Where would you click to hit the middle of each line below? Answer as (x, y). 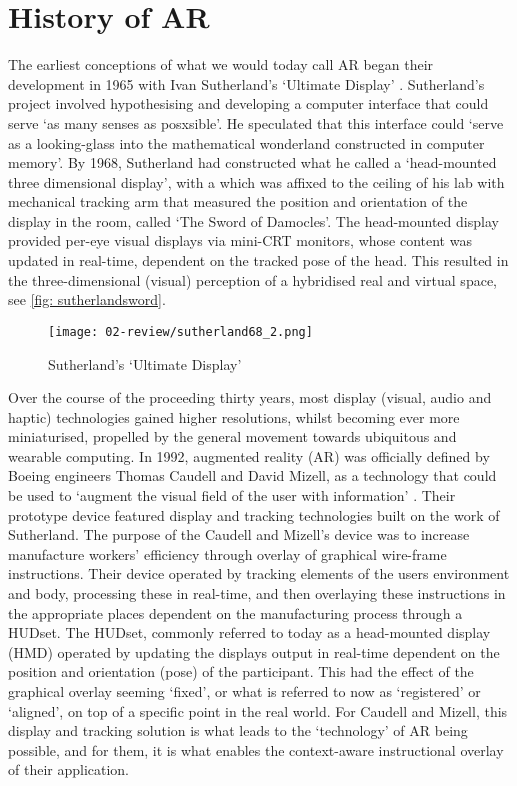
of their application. (69, 769)
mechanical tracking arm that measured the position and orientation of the (238, 201)
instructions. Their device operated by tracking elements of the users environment (259, 573)
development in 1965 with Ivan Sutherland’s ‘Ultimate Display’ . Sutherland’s (246, 83)
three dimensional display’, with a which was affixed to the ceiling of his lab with (256, 181)
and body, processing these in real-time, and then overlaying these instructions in (257, 593)
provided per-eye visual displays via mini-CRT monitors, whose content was (240, 240)
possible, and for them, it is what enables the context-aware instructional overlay (256, 749)
